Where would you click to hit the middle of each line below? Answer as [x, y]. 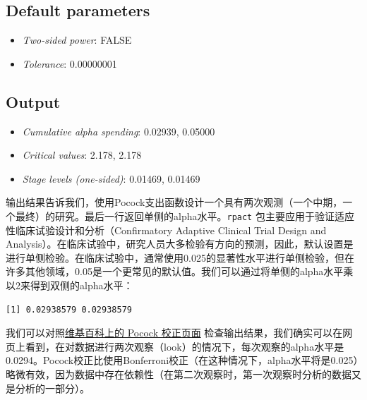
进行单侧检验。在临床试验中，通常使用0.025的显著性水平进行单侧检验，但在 [180, 257]
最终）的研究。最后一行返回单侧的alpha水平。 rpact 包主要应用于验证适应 [185, 216]
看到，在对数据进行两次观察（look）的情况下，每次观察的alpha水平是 [185, 346]
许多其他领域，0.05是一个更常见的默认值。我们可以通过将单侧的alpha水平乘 [180, 271]
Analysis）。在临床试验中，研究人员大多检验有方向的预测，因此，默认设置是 [180, 244]
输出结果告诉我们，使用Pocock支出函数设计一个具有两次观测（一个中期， [174, 202]
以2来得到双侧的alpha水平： [70, 285]
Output [33, 101]
